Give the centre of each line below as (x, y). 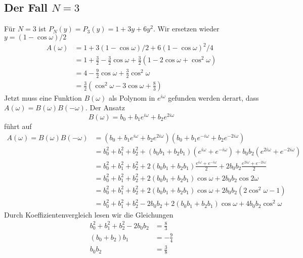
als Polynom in (132, 97)
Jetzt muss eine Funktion (43, 97)
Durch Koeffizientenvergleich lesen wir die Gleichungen (89, 214)
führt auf (18, 126)
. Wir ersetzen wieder (186, 29)
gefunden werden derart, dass (213, 97)
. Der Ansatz (105, 107)
